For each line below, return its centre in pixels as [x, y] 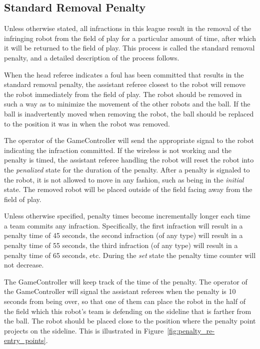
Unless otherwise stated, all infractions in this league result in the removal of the [128, 28]
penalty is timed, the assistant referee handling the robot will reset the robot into [129, 160]
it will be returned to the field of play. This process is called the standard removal [129, 48]
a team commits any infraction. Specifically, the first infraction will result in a [123, 225]
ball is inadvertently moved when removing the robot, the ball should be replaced [129, 113]
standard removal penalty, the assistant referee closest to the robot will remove [125, 84]
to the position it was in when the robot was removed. [87, 123]
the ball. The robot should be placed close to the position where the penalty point [130, 321]
